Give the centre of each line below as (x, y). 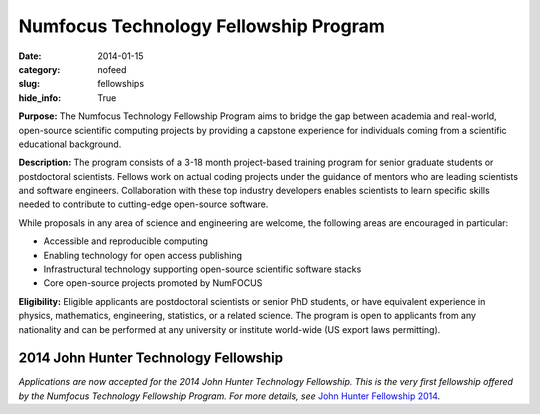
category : (39, 69)
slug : (29, 84)
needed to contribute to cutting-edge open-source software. (143, 204)
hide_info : (40, 97)
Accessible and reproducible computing (126, 241)
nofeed (112, 69)
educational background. (70, 144)
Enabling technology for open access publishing (142, 255)
